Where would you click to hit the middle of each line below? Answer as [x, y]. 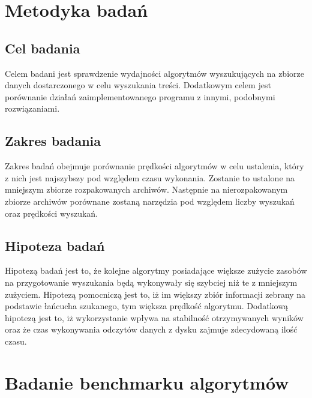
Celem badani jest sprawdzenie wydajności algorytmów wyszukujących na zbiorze [154, 73]
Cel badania [43, 48]
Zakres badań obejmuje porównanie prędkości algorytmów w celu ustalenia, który [154, 166]
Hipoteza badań [55, 245]
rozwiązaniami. [32, 108]
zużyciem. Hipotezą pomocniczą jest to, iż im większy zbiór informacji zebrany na [155, 294]
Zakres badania [53, 141]
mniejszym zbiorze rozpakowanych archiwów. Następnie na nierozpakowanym [146, 189]
